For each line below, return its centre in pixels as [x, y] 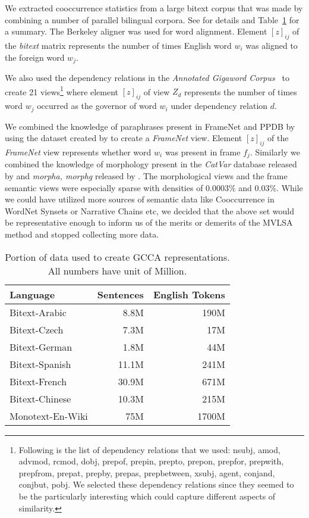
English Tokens [189, 294]
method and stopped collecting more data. [82, 234]
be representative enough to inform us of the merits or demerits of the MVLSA [149, 222]
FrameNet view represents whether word [78, 152]
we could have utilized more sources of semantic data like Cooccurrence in [140, 199]
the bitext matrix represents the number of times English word [118, 45]
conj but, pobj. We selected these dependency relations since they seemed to [156, 484]
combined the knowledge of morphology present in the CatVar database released [151, 164]
